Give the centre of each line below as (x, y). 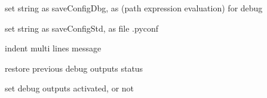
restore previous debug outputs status (74, 68)
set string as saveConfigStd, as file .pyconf (82, 28)
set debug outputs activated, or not (70, 88)
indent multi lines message (53, 48)
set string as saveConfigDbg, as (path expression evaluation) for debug (134, 8)
